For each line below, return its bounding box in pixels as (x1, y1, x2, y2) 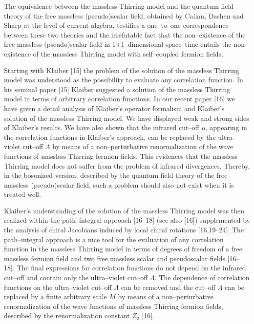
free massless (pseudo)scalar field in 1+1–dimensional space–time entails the (4, 39, 232, 49)
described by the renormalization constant (4, 310, 130, 321)
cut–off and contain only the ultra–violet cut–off (4, 272, 148, 283)
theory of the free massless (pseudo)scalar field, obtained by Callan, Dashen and (4, 10, 244, 20)
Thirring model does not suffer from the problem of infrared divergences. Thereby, (4, 160, 250, 171)
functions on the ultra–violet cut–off (4, 282, 112, 292)
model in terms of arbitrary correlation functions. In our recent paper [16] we (4, 94, 235, 104)
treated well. (4, 189, 41, 199)
